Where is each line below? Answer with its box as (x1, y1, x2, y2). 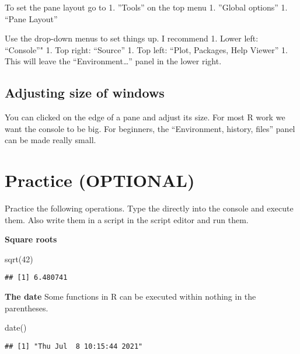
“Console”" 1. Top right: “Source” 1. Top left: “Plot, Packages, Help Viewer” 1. (5, 43, 288, 55)
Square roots (5, 233, 57, 245)
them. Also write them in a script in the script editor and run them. (5, 213, 249, 225)
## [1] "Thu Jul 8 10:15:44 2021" (5, 342, 143, 350)
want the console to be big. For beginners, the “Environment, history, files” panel (5, 122, 295, 134)
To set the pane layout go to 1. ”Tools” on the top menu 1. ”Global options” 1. (5, 1, 288, 13)
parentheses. (5, 301, 48, 314)
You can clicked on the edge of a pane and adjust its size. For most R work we (5, 111, 285, 123)
